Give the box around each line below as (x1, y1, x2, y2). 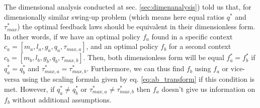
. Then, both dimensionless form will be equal (83, 52, 224, 63)
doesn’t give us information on (161, 83, 255, 94)
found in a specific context (151, 31, 233, 41)
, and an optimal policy (86, 41, 158, 51)
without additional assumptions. (12, 94, 112, 104)
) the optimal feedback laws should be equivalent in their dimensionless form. (17, 21, 255, 32)
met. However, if (4, 83, 55, 94)
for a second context (168, 41, 231, 51)
